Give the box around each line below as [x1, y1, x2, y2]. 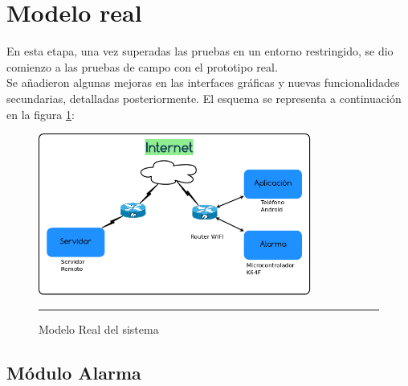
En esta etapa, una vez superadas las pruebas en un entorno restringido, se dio [6, 43, 394, 60]
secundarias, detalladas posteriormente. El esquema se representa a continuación [6, 89, 402, 106]
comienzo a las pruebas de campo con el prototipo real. [6, 58, 278, 75]
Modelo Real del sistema [39, 321, 159, 338]
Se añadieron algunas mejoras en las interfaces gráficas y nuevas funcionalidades [6, 74, 400, 91]
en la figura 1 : [6, 105, 75, 122]
